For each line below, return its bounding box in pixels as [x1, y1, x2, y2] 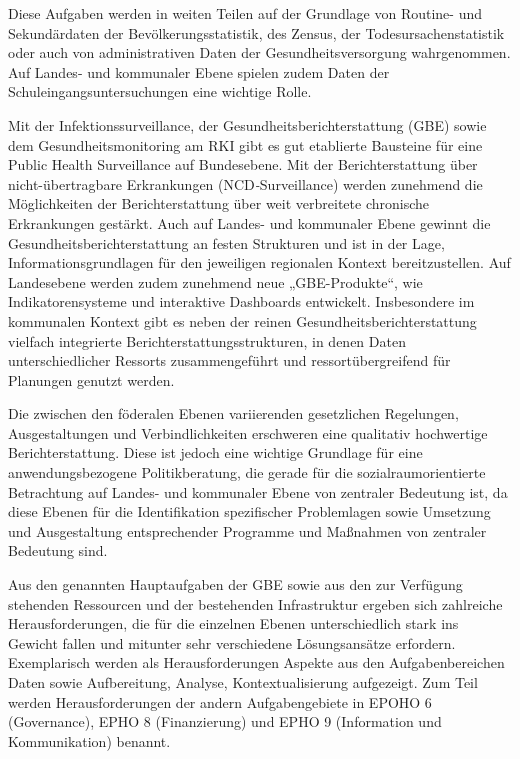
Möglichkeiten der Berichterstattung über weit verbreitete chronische [8, 193, 429, 214]
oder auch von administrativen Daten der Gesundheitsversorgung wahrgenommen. [8, 42, 511, 63]
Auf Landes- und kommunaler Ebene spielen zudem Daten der [8, 61, 390, 82]
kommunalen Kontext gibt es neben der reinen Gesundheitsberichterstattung [8, 310, 477, 331]
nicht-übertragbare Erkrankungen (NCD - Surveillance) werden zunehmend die [8, 173, 483, 194]
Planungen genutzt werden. [8, 369, 175, 390]
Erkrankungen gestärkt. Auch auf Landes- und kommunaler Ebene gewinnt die [8, 212, 491, 233]
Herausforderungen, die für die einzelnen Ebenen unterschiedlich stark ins [8, 613, 459, 634]
